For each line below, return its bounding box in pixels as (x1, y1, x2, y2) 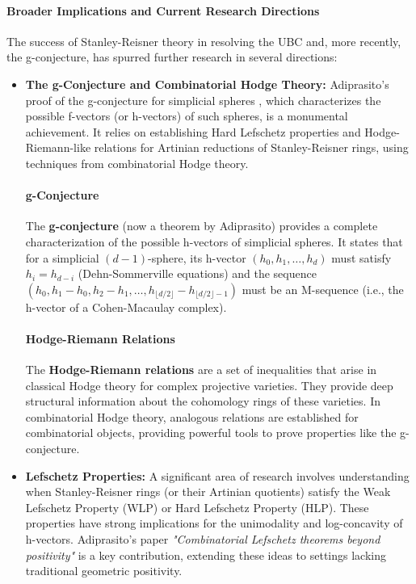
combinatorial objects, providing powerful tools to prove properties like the (25, 424, 397, 441)
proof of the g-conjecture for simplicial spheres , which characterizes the (25, 91, 381, 108)
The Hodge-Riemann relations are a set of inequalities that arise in (25, 361, 377, 378)
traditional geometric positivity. (25, 562, 183, 579)
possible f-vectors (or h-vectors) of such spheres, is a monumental (25, 107, 348, 124)
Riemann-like (25, 139, 91, 156)
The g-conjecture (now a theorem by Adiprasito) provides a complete (25, 217, 378, 234)
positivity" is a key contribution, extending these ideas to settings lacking (25, 546, 386, 563)
